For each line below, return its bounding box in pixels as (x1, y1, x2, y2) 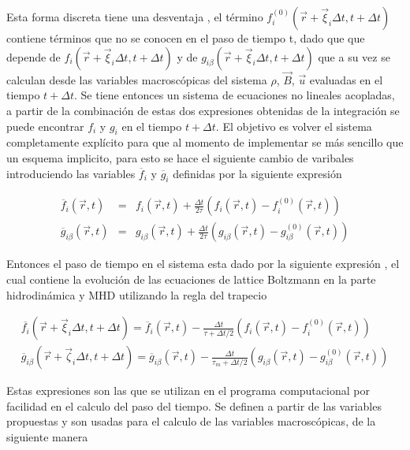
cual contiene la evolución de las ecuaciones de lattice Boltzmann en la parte (6, 271, 376, 288)
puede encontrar (6, 117, 84, 134)
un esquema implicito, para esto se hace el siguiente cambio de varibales (6, 149, 354, 165)
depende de (6, 48, 61, 65)
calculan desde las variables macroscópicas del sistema (6, 71, 267, 87)
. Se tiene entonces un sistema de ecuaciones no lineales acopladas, (73, 87, 395, 103)
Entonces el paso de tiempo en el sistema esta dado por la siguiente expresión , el (6, 255, 400, 272)
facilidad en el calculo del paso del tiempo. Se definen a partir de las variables (6, 397, 382, 414)
